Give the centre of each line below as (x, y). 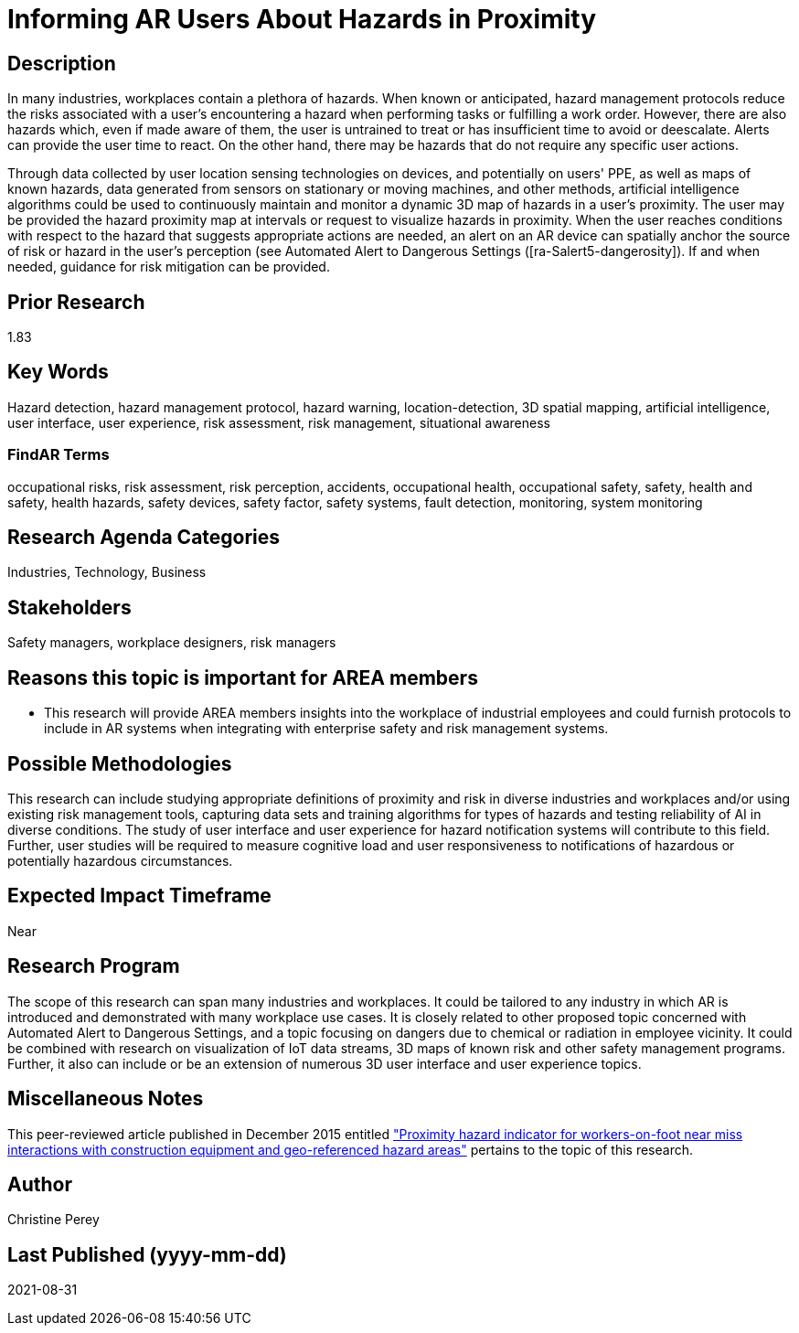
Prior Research (76, 302)
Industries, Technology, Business (107, 572)
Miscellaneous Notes (106, 1099)
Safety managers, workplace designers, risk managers (172, 643)
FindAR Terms (59, 455)
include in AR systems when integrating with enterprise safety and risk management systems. (326, 729)
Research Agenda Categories (144, 538)
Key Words (58, 372)
